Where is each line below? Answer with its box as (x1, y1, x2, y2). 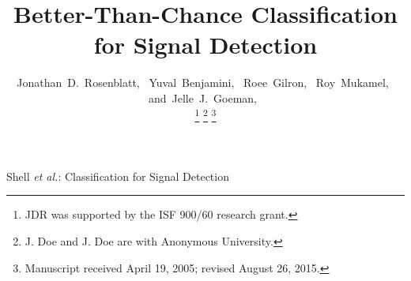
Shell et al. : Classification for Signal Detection (6, 167, 229, 184)
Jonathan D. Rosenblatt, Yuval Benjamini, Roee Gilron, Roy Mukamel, (17, 74, 389, 91)
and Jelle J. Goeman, (148, 89, 257, 106)
